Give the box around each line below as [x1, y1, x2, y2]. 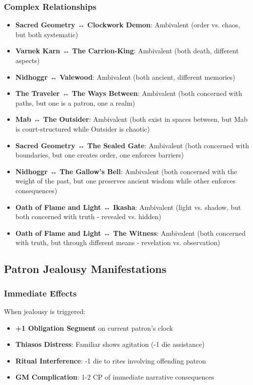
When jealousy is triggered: [4, 306, 86, 316]
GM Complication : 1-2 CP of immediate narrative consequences [15, 372, 214, 382]
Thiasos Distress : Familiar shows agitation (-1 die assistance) [15, 339, 205, 349]
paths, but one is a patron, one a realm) [15, 97, 136, 108]
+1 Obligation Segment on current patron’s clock [15, 322, 173, 333]
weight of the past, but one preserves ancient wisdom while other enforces [15, 176, 236, 186]
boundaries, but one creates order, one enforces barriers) [15, 150, 184, 160]
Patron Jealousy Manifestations [4, 261, 167, 276]
